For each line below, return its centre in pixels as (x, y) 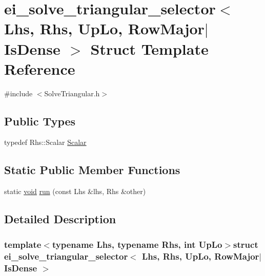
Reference (40, 68)
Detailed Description (60, 219)
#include (18, 93)
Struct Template (149, 48)
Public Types (40, 121)
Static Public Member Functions (92, 170)
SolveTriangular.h (72, 93)
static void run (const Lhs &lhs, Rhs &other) (75, 191)
